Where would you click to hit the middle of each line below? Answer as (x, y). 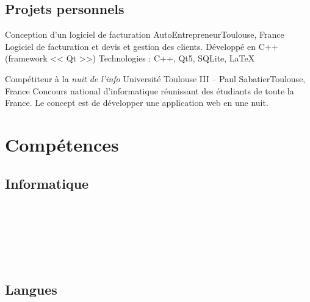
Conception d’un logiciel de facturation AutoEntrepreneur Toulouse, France (145, 34)
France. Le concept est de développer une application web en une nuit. (137, 103)
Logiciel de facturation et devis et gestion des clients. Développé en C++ (142, 46)
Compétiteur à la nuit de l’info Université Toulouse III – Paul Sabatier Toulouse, (155, 78)
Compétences (62, 144)
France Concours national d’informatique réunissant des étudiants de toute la (150, 90)
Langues (31, 289)
